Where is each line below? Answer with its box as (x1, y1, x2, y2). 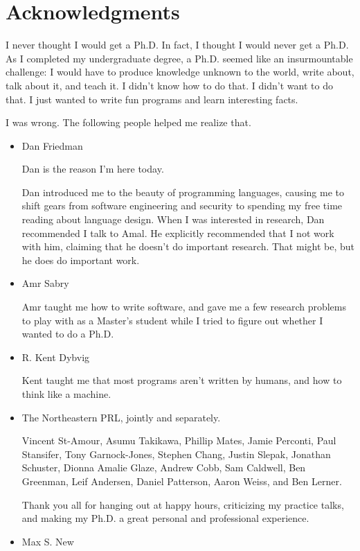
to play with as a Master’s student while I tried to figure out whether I (21, 313, 323, 327)
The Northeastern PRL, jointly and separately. (21, 410, 221, 424)
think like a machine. (21, 387, 111, 401)
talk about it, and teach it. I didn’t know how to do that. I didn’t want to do (6, 78, 333, 92)
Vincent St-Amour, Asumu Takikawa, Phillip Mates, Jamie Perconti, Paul (21, 433, 336, 448)
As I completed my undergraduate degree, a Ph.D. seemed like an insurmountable (6, 51, 353, 65)
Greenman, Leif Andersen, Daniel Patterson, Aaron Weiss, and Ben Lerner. (21, 473, 342, 488)
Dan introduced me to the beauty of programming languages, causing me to (21, 184, 344, 199)
